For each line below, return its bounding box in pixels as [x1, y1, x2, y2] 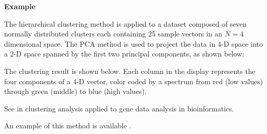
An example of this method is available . [4, 120, 131, 131]
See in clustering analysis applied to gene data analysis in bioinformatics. [4, 103, 234, 113]
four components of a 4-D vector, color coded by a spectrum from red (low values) [4, 75, 263, 86]
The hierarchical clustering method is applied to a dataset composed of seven [4, 18, 247, 29]
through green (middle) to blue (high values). [4, 86, 147, 97]
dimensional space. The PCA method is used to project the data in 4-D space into [4, 38, 263, 49]
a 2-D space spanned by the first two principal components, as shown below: [4, 48, 244, 59]
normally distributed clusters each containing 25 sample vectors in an [4, 28, 222, 39]
